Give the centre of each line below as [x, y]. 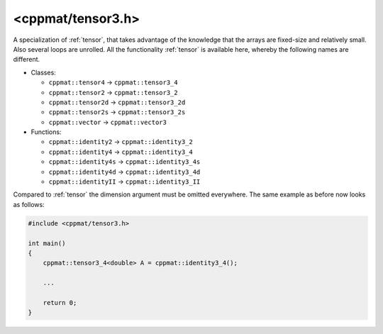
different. [27, 60]
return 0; [60, 302]
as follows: [29, 204]
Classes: [43, 72]
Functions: [46, 132]
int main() [47, 243]
